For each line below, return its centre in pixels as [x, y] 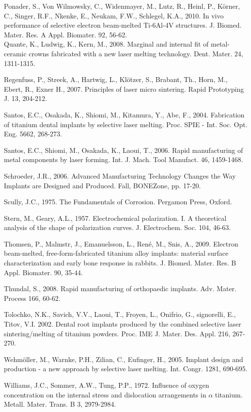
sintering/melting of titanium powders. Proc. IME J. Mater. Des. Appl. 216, [117, 333]
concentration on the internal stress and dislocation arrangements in [105, 394]
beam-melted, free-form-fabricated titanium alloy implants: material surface [116, 253]
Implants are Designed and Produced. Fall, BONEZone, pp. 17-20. [102, 185]
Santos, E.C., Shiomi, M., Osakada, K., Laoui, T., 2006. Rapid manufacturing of [124, 150]
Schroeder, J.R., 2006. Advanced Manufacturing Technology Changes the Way [120, 175]
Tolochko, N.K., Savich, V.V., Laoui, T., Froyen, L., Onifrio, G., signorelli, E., [120, 314]
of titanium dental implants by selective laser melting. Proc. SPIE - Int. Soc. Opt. [126, 124]
